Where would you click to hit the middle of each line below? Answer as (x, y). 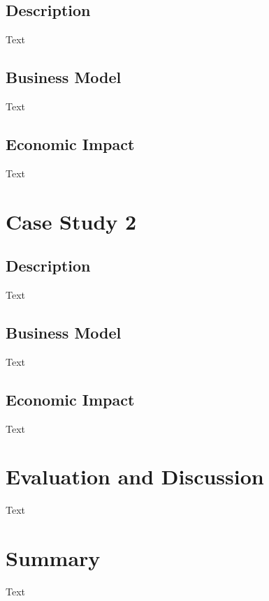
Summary (53, 558)
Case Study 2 (71, 221)
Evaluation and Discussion (135, 476)
